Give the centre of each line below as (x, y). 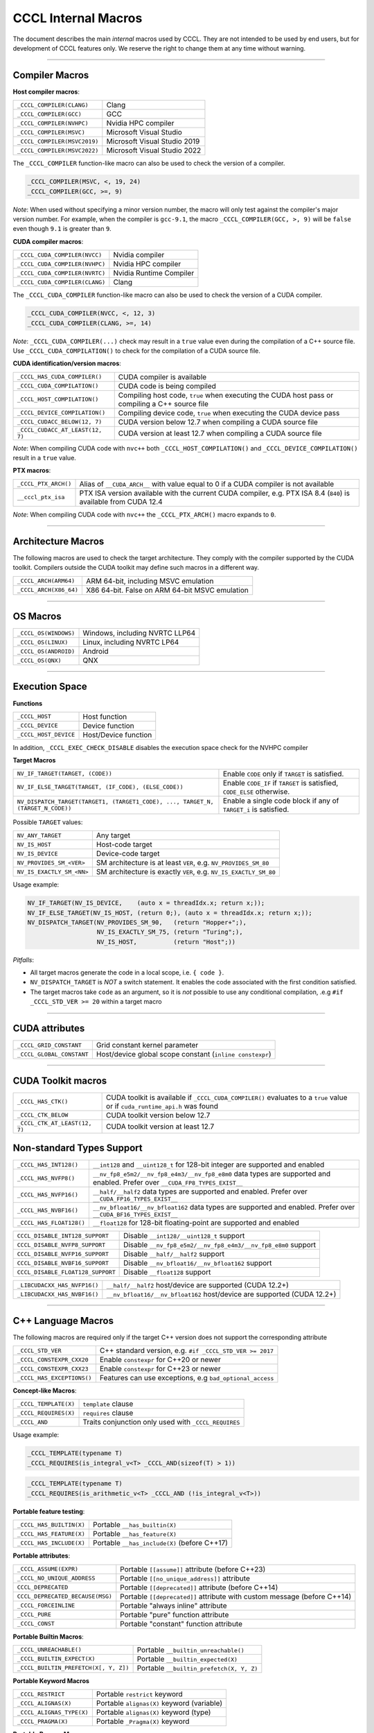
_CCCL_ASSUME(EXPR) (48, 1569)
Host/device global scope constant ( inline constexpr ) (184, 1054)
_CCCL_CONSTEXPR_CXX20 (53, 1360)
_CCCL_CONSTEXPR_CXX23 (53, 1369)
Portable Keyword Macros (51, 1680)
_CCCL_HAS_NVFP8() (46, 1178)
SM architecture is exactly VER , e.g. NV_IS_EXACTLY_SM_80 (186, 872)
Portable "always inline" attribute (173, 1605)
